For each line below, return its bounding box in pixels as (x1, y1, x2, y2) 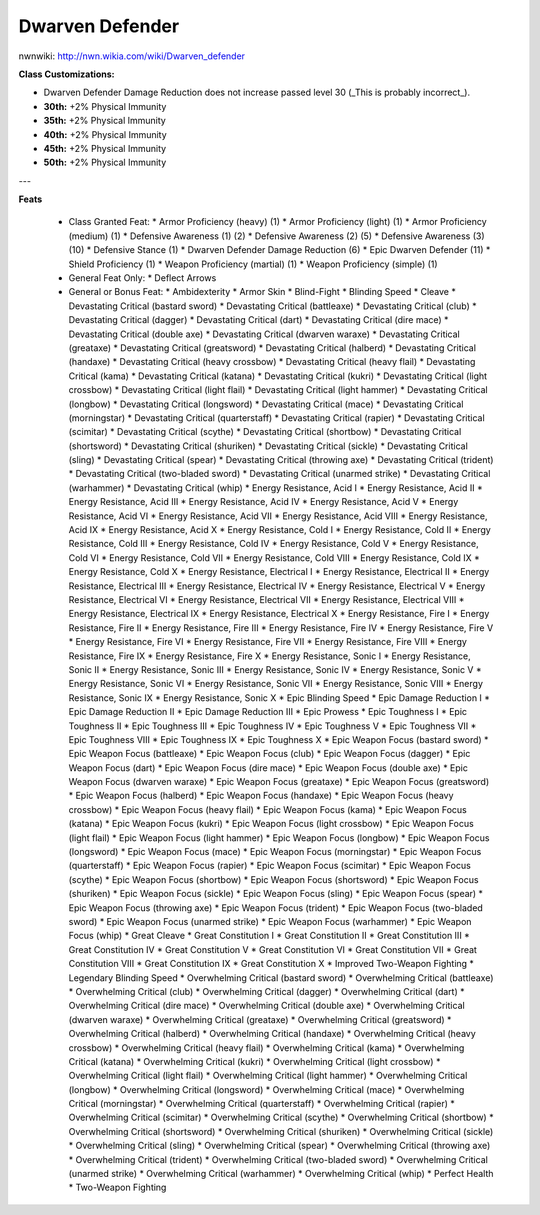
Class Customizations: (18, 68, 115, 80)
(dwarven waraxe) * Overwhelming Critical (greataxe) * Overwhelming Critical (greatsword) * (68, 1013, 452, 1025)
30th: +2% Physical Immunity (43, 100, 167, 112)
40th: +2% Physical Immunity (43, 128, 167, 140)
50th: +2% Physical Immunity (43, 156, 167, 169)
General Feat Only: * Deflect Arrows (68, 272, 217, 284)
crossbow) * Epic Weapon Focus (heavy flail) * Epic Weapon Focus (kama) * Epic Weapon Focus (68, 803, 467, 815)
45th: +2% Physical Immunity (43, 142, 167, 154)
